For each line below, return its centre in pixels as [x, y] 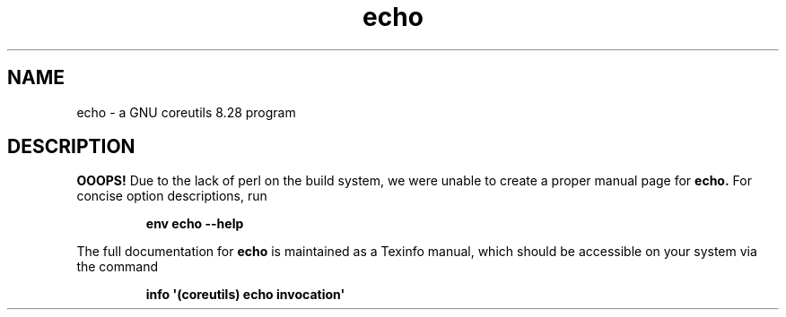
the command [117, 267]
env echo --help [195, 224]
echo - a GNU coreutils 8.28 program [186, 112]
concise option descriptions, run [172, 196]
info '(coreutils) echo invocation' [245, 295]
